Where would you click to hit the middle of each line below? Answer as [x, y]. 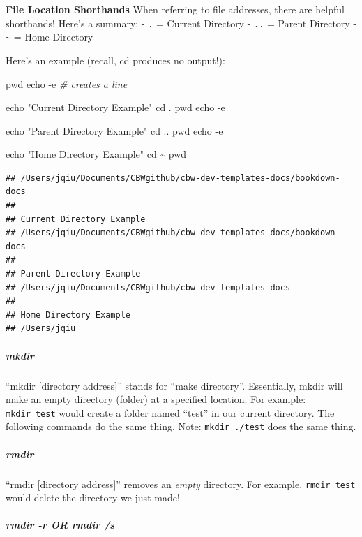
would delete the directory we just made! [93, 498]
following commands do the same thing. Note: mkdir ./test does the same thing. [181, 426]
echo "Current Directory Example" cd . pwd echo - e [115, 107]
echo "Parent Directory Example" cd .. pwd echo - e [114, 130]
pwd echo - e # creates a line [67, 83]
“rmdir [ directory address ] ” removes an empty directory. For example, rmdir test [181, 484]
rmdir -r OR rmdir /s [60, 525]
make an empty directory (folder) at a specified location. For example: [156, 399]
